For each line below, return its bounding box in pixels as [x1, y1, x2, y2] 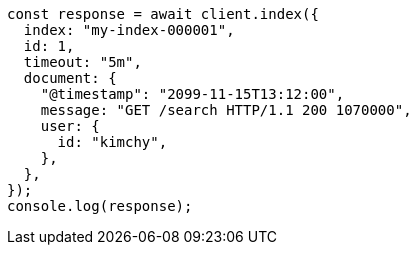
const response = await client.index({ [7, 6, 319, 22]
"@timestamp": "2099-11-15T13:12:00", [40, 86, 345, 102]
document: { [23, 70, 117, 86]
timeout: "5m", [23, 54, 142, 70]
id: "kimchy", [57, 134, 168, 150]
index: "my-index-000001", [23, 22, 235, 38]
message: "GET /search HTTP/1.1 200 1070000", [40, 102, 412, 118]
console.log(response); [7, 198, 193, 214]
